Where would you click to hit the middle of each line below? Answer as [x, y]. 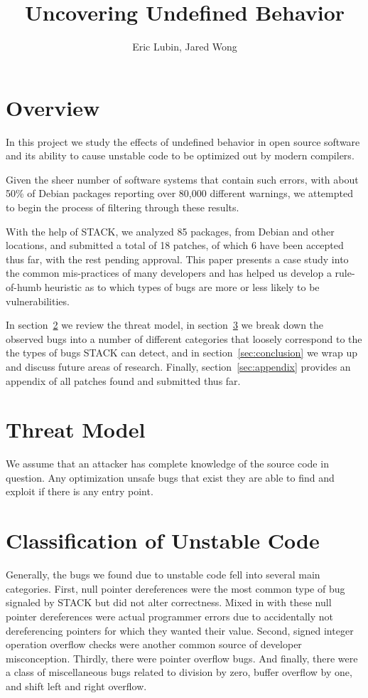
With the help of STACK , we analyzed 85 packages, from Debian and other [170, 231]
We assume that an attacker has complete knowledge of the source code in [167, 464]
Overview [53, 107]
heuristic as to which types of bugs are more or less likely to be [182, 287]
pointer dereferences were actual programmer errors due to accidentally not [169, 616]
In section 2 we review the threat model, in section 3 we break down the [165, 325]
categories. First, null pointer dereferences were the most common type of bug [175, 588]
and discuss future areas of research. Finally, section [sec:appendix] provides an [178, 366]
